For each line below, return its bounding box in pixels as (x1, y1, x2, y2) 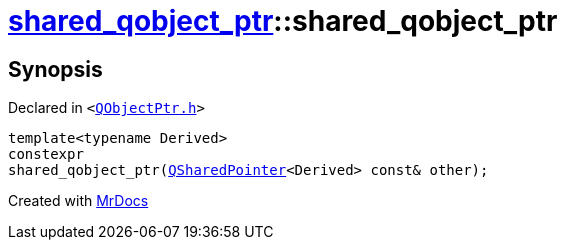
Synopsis (8, 56, 103, 82)
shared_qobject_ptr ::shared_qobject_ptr (8, 4, 558, 38)
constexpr (8, 146, 84, 163)
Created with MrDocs (8, 192, 149, 210)
